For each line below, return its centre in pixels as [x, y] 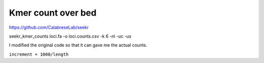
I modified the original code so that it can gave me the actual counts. [78, 45]
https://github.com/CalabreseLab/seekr [49, 27]
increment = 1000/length [39, 54]
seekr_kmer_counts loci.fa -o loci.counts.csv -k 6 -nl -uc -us [70, 36]
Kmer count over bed [53, 13]
